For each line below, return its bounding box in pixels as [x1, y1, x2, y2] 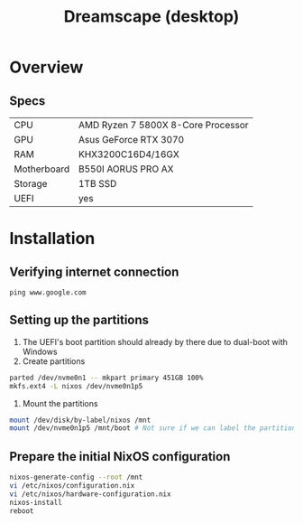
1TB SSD [78, 178, 117, 190]
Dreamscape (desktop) [63, 6, 240, 27]
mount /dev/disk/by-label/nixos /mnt [9, 416, 151, 425]
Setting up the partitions [9, 313, 150, 328]
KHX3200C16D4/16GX [78, 148, 180, 160]
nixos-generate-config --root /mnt [9, 472, 143, 482]
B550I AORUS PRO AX [78, 163, 174, 175]
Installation [9, 229, 96, 249]
